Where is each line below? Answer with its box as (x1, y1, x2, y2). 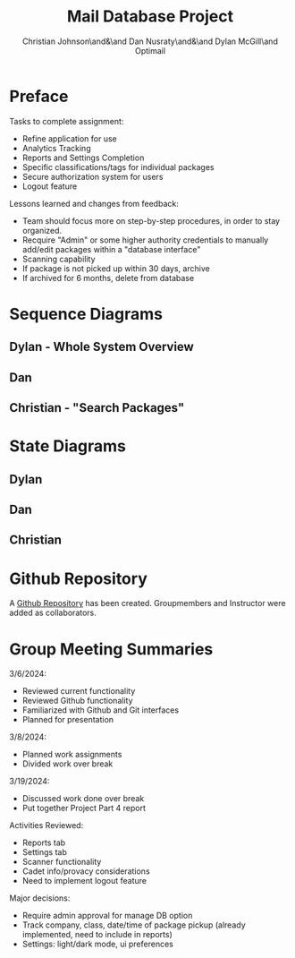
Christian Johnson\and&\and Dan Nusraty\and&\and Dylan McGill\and (21, 36, 279, 47)
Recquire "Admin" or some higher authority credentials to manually (21, 235, 269, 245)
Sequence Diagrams (9, 304, 164, 324)
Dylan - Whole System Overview (9, 339, 194, 355)
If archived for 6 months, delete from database (21, 272, 195, 283)
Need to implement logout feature (21, 876, 147, 886)
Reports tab (21, 837, 66, 848)
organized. (21, 225, 63, 235)
